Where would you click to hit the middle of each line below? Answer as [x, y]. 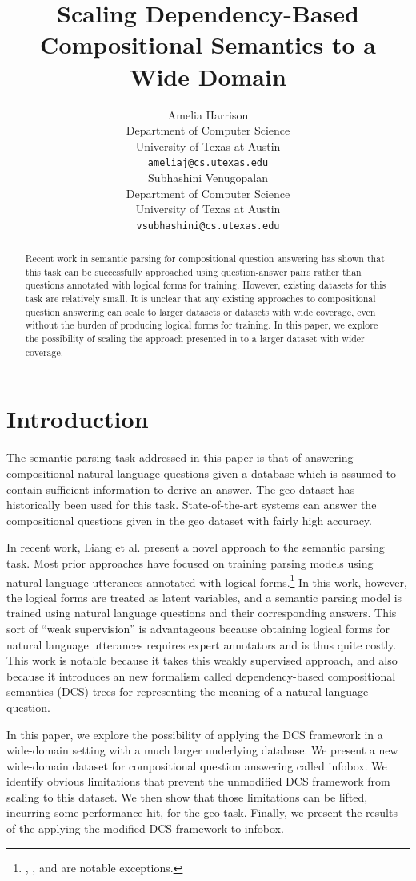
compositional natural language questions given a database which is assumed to [202, 473]
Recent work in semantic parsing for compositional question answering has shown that [205, 259]
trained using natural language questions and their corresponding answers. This [202, 613]
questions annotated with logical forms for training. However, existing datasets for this [206, 285]
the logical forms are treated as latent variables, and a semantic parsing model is [204, 597]
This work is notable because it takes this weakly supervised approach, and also [202, 660]
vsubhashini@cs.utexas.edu [208, 226]
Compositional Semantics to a [208, 44]
